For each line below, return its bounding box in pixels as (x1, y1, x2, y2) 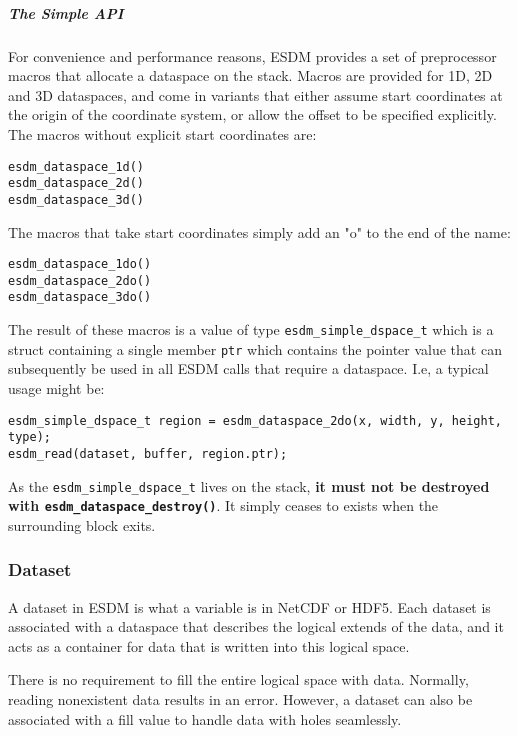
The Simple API (8, 2, 124, 23)
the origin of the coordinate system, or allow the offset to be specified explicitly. (8, 104, 497, 125)
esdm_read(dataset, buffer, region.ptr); (8, 446, 288, 461)
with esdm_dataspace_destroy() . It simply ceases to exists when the (8, 495, 439, 516)
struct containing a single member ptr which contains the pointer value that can (8, 338, 502, 359)
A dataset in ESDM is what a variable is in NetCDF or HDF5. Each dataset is (8, 596, 491, 617)
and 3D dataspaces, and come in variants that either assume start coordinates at (8, 84, 503, 105)
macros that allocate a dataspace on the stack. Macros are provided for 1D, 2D (8, 65, 493, 86)
